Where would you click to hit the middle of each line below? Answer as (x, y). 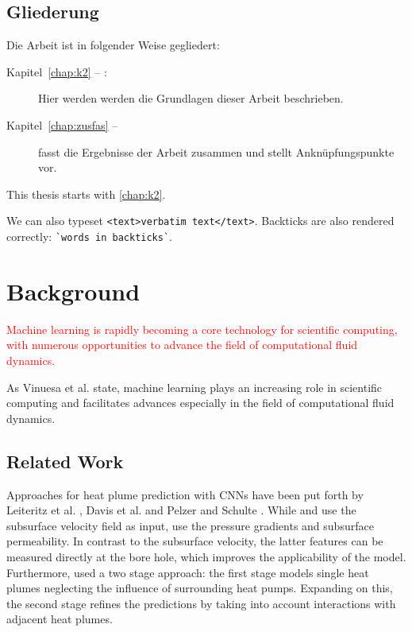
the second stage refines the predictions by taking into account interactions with (201, 603)
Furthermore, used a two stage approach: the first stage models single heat (188, 572)
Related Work (65, 461)
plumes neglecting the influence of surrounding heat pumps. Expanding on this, (200, 588)
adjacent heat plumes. (60, 619)
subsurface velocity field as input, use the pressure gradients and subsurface (190, 525)
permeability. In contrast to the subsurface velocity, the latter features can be (195, 541)
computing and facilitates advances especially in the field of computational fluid (200, 403)
